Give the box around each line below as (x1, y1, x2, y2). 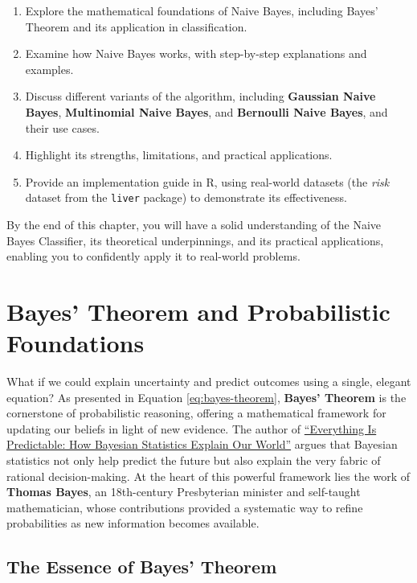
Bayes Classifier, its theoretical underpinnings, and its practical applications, (6, 232, 384, 248)
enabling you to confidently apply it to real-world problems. (6, 248, 300, 265)
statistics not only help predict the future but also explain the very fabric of (6, 452, 381, 469)
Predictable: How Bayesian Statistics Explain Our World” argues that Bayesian (6, 436, 398, 453)
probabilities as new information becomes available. (6, 515, 260, 532)
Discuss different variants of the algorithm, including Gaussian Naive (25, 88, 376, 105)
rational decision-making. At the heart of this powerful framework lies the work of (6, 467, 411, 484)
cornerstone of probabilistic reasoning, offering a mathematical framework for (6, 404, 386, 421)
